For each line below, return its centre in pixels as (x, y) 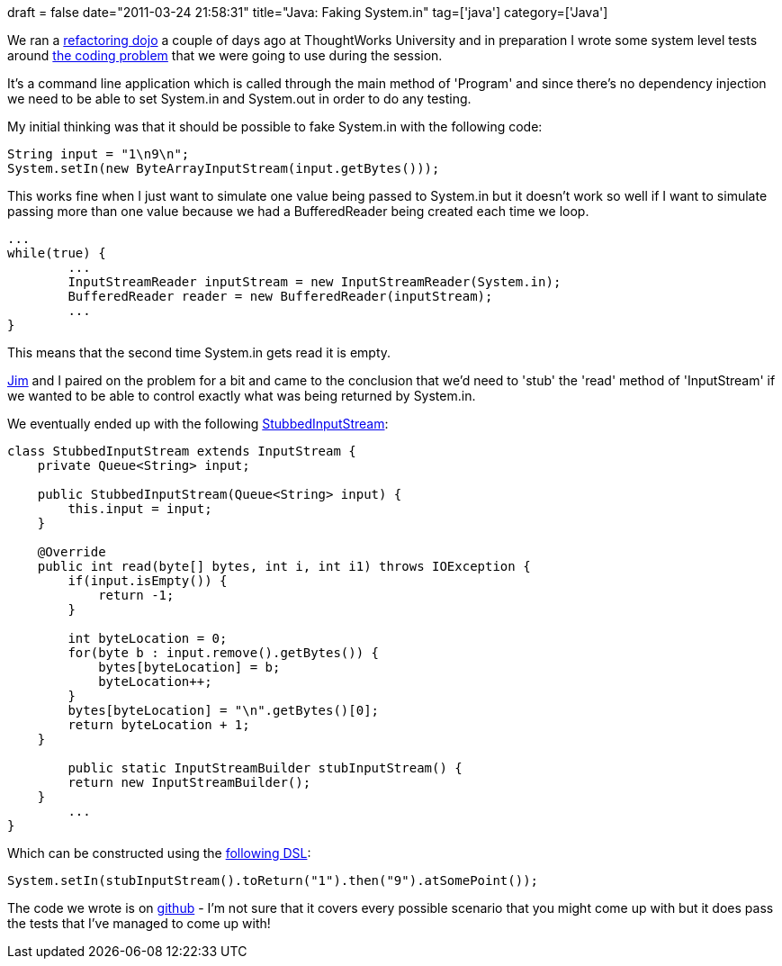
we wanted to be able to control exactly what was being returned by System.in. (242, 396)
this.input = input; (140, 509)
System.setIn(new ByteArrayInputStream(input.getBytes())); (224, 168)
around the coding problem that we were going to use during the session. (225, 55)
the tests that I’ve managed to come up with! (139, 923)
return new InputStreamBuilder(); (189, 782)
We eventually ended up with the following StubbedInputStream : (198, 424)
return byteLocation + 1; (159, 725)
